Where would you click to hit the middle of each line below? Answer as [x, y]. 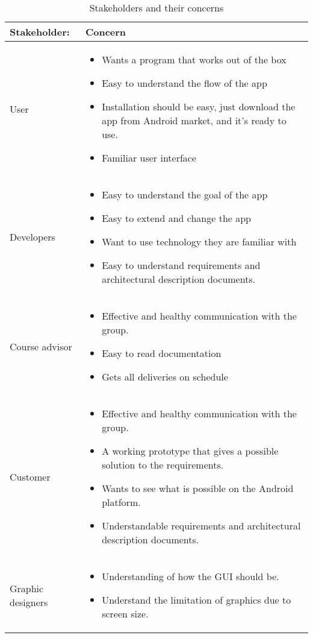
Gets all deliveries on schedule [165, 377]
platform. [121, 502]
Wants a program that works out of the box [194, 59]
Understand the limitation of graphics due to [197, 600]
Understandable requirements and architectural [201, 526]
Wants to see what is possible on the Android [198, 488]
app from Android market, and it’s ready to [194, 120]
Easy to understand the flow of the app [184, 83]
